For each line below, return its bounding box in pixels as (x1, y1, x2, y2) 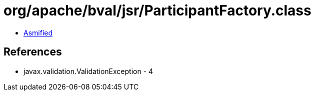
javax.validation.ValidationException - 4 (23, 66, 153, 75)
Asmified (23, 28, 53, 37)
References (3, 45, 62, 58)
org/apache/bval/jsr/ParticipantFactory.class (3, 2, 311, 19)
